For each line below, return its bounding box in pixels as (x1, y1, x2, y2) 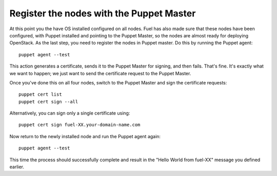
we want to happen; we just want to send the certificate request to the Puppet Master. (9, 70, 191, 76)
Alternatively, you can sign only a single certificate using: (9, 110, 130, 116)
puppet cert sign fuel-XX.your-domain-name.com (18, 122, 141, 128)
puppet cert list (18, 92, 62, 97)
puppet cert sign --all (18, 99, 78, 104)
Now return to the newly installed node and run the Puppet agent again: (9, 133, 161, 139)
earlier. (9, 164, 25, 170)
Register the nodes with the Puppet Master (9, 8, 196, 19)
